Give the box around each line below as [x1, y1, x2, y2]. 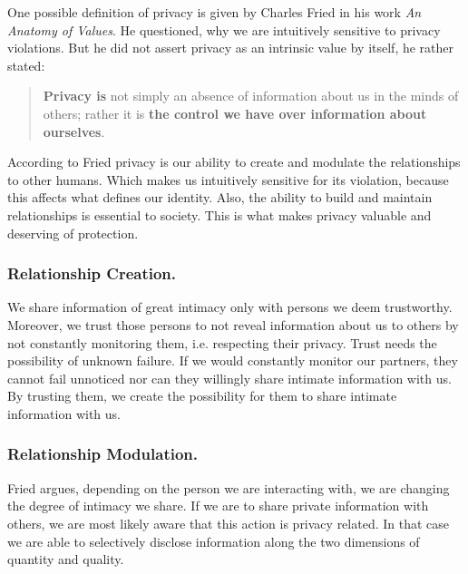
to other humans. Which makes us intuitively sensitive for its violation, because [7, 170, 449, 189]
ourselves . [43, 122, 105, 141]
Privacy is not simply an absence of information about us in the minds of [43, 86, 459, 105]
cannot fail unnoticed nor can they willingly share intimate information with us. [7, 368, 452, 387]
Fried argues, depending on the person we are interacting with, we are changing [7, 478, 450, 497]
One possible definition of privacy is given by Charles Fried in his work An [7, 3, 422, 21]
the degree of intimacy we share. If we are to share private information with [7, 496, 429, 515]
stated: [7, 55, 45, 74]
